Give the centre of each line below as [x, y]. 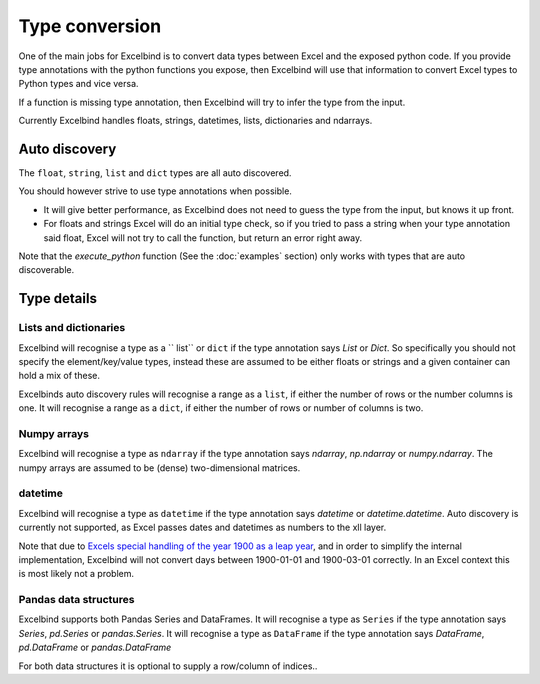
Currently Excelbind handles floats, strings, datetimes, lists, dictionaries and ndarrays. [195, 121]
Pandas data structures [76, 600]
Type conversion [90, 26]
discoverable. [46, 270]
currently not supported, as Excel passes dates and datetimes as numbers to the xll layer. [202, 527]
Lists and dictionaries [72, 328]
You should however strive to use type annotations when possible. [155, 191]
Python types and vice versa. [78, 84]
